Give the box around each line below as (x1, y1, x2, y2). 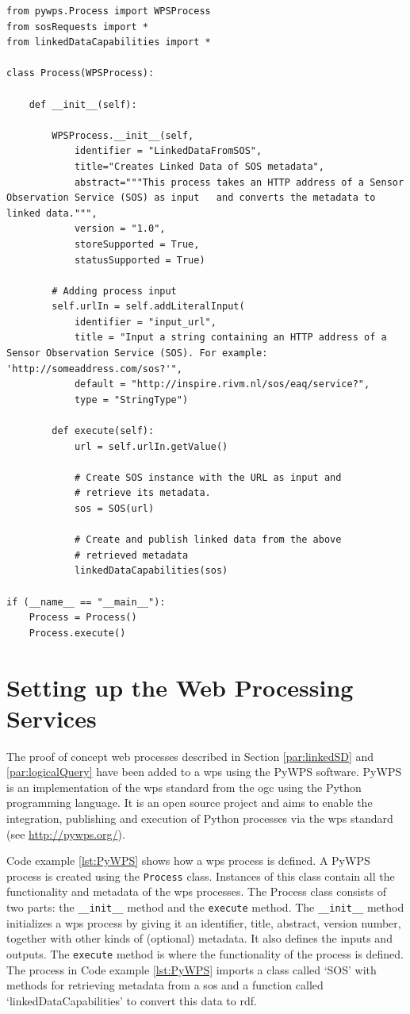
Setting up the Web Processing (6, 670, 354, 703)
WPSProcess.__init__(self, (52, 129, 194, 141)
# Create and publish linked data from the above (74, 534, 342, 546)
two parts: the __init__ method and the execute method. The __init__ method (6, 899, 404, 916)
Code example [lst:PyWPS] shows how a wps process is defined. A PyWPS (6, 852, 370, 869)
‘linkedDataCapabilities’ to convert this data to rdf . (6, 992, 257, 1008)
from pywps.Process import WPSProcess (6, 6, 211, 17)
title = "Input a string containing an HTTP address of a (74, 332, 387, 344)
